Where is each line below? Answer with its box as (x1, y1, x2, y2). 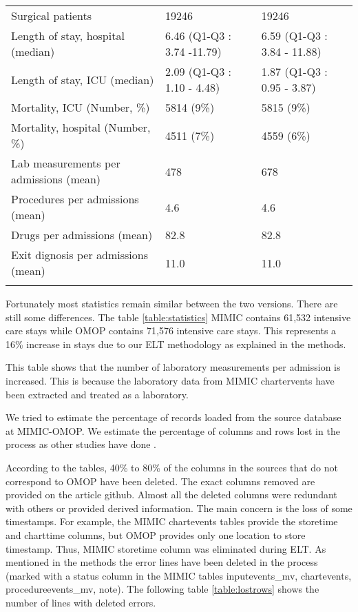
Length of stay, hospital (11, 28, 125, 43)
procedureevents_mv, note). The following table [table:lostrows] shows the (6, 582, 319, 596)
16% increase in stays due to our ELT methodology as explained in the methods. (6, 336, 346, 351)
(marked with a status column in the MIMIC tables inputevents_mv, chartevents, (6, 568, 352, 582)
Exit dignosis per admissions (11, 247, 148, 263)
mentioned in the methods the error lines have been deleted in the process (6, 555, 318, 569)
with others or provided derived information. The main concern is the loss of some (6, 500, 352, 515)
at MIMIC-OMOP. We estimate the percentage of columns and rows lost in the (6, 423, 340, 438)
